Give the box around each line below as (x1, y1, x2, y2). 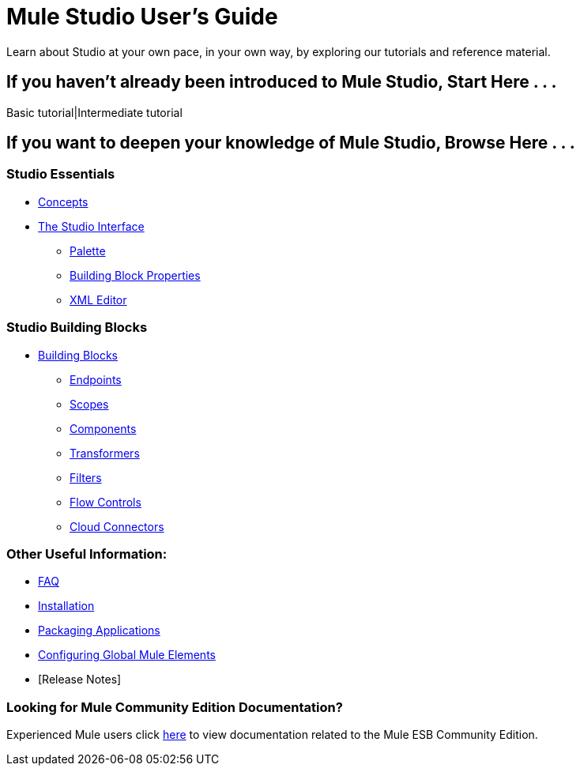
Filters (70, 470, 102, 484)
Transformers (70, 446, 140, 460)
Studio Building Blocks (6, 319, 148, 336)
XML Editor (70, 292, 127, 307)
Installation (38, 599, 95, 613)
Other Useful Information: (6, 545, 168, 562)
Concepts (38, 194, 89, 209)
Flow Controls (70, 495, 141, 509)
